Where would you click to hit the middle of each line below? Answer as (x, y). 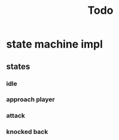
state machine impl (55, 44)
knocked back (27, 132)
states (18, 66)
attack (16, 116)
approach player (30, 100)
